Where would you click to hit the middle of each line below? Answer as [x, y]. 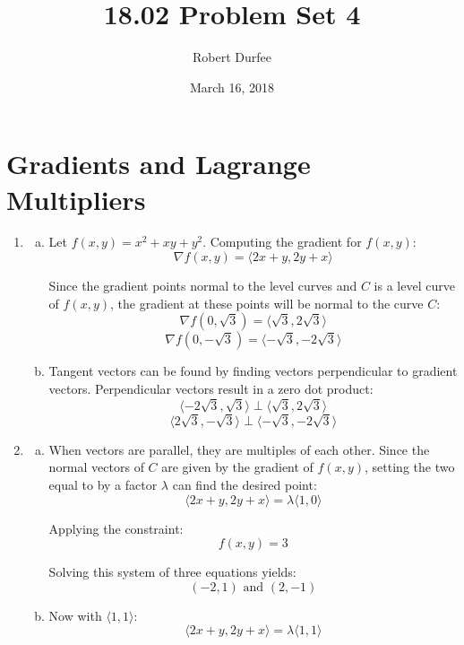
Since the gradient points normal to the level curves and [203, 286]
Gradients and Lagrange [159, 164]
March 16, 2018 [232, 87]
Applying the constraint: [116, 528]
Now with [75, 615]
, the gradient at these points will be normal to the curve [267, 303]
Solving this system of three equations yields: [172, 572]
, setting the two [410, 467]
